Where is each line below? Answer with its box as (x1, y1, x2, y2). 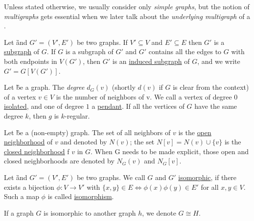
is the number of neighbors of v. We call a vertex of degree (56, 91, 232, 101)
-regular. (65, 110, 90, 121)
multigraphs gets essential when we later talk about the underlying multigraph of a (4, 11, 251, 21)
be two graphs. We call (76, 172, 145, 182)
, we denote (142, 207, 176, 218)
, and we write (197, 56, 240, 66)
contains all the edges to (148, 46, 222, 57)
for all (201, 181, 219, 192)
